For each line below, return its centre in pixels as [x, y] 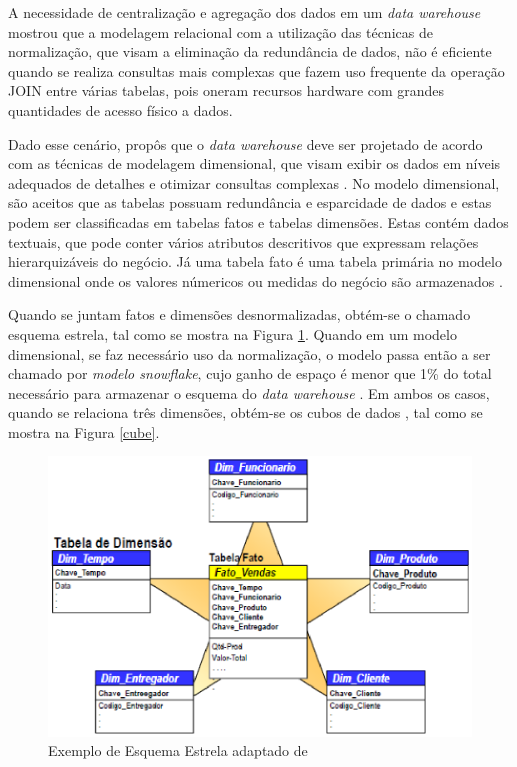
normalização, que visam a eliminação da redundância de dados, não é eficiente [250, 51]
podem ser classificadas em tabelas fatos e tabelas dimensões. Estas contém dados [258, 221]
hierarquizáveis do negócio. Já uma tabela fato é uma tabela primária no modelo [255, 261]
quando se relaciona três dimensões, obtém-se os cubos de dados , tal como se [245, 412]
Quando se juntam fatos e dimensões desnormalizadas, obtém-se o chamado [239, 314]
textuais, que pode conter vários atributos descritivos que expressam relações [243, 241]
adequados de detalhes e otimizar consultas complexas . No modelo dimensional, [254, 182]
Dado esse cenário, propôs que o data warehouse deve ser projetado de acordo [245, 143]
